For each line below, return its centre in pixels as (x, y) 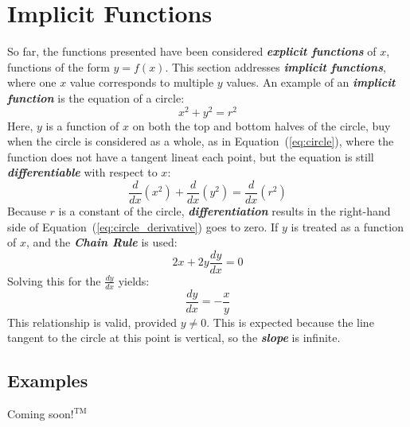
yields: (134, 280)
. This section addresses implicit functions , (275, 66)
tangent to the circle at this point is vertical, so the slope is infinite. (174, 338)
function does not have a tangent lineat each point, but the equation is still (191, 156)
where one (32, 82)
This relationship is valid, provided (92, 322)
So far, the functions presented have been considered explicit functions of (192, 51)
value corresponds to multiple (142, 82)
